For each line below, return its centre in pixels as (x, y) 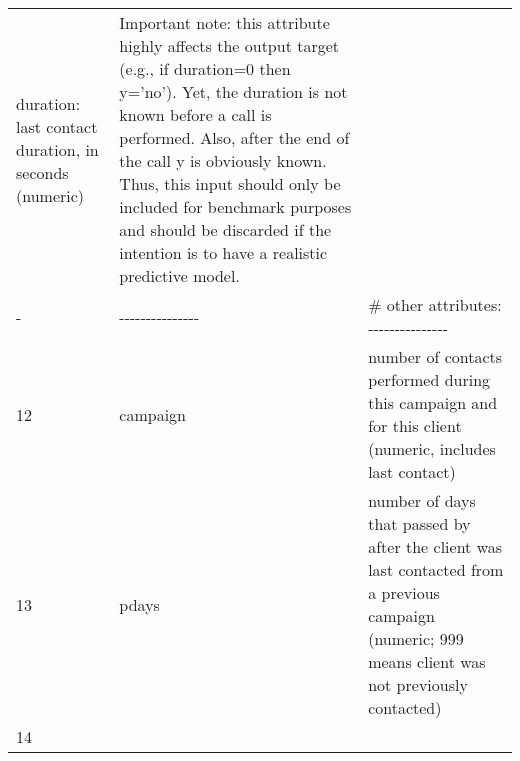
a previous (404, 592)
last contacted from (436, 569)
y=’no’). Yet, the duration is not (233, 91)
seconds (42, 172)
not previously (418, 684)
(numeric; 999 (416, 638)
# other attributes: (435, 304)
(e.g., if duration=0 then (205, 68)
